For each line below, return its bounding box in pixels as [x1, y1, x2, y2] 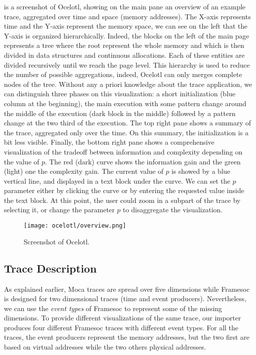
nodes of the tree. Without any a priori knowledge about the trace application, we [4, 79, 253, 89]
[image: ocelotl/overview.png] [24, 222, 126, 230]
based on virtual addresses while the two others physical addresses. [4, 342, 206, 352]
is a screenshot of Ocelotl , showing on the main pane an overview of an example [4, 1, 246, 11]
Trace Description [4, 260, 97, 276]
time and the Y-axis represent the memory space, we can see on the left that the [4, 21, 248, 31]
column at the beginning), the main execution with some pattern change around [4, 98, 247, 108]
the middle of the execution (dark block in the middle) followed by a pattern [4, 108, 236, 118]
